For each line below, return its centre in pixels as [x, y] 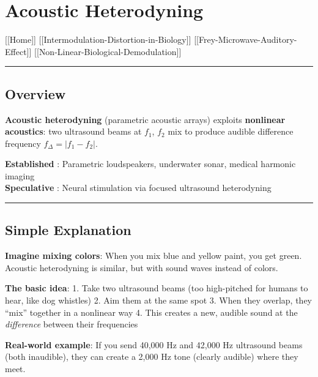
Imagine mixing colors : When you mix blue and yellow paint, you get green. [153, 256]
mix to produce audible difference [231, 131]
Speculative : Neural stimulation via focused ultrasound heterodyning [138, 188]
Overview [35, 93]
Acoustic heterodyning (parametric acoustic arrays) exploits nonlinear [145, 119]
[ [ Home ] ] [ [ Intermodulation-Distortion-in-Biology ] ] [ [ [102, 39]
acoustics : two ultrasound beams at [73, 131]
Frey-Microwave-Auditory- [248, 39]
